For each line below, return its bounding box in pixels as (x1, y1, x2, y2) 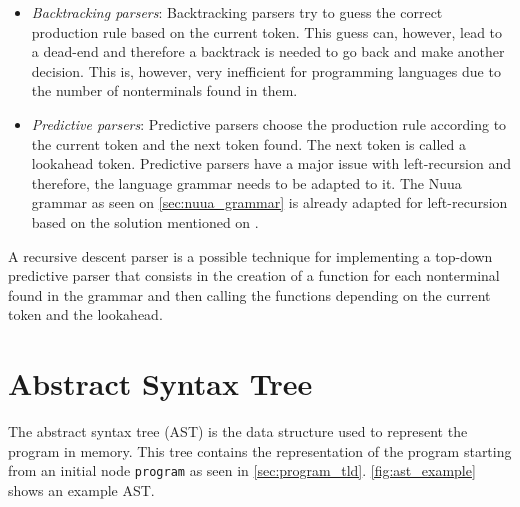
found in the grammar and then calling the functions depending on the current (8, 284, 491, 305)
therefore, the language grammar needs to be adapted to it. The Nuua (31, 172, 462, 193)
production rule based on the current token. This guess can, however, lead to (31, 21, 503, 42)
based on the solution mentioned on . (31, 211, 259, 232)
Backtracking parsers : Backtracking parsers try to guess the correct (31, 2, 443, 22)
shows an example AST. (8, 479, 155, 500)
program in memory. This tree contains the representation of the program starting (8, 440, 512, 461)
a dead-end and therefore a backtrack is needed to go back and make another (31, 41, 505, 62)
